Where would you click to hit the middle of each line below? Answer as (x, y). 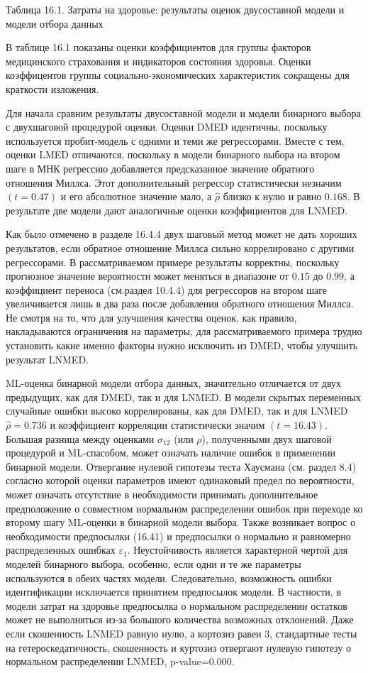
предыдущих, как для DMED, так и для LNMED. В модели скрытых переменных (183, 396)
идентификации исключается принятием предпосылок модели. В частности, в (173, 592)
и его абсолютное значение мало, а (136, 196)
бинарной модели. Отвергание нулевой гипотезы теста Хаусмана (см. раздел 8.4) (181, 466)
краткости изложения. (52, 88)
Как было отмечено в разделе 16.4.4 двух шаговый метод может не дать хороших (182, 234)
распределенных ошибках (61, 550)
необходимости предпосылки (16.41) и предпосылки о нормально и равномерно (178, 536)
